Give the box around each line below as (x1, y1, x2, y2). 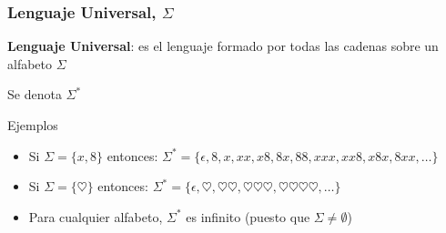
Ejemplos (7, 116, 58, 134)
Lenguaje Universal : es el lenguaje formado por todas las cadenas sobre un (7, 36, 439, 56)
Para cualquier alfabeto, (28, 207, 163, 226)
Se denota (7, 85, 62, 104)
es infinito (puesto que (186, 207, 310, 226)
